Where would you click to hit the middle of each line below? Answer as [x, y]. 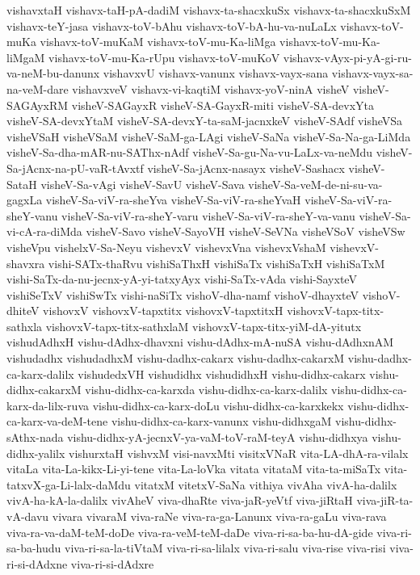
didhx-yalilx [36, 453]
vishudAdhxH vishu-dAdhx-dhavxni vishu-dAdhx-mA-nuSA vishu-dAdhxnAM [200, 342]
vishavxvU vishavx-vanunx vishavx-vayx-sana [216, 73]
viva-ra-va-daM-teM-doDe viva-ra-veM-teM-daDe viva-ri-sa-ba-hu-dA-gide [190, 532]
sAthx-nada [35, 437]
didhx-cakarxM [44, 390]
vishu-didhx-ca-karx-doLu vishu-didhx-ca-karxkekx [218, 405]
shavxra [26, 263]
